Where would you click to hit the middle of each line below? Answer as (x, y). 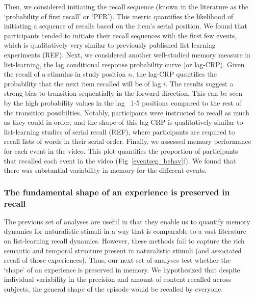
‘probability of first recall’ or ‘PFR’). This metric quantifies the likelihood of (119, 16)
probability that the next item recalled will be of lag (83, 83)
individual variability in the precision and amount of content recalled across (118, 279)
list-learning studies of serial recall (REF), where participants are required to (120, 131)
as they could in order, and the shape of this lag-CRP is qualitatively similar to (124, 122)
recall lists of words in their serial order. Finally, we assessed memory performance (127, 141)
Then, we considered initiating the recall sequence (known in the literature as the (126, 6)
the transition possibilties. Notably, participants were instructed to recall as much (127, 112)
